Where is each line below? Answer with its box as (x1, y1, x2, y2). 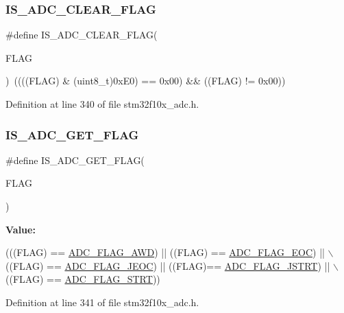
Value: (5, 222, 36, 236)
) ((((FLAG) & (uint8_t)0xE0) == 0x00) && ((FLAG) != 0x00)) (5, 73, 286, 88)
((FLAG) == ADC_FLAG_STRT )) (5, 272, 160, 286)
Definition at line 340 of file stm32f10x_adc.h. (5, 97, 199, 111)
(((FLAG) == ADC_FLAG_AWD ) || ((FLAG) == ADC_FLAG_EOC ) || (5, 245, 325, 259)
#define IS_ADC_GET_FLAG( (5, 152, 145, 167)
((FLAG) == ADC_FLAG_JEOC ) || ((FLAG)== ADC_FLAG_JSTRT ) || (5, 258, 330, 273)
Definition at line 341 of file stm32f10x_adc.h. (5, 294, 199, 309)
